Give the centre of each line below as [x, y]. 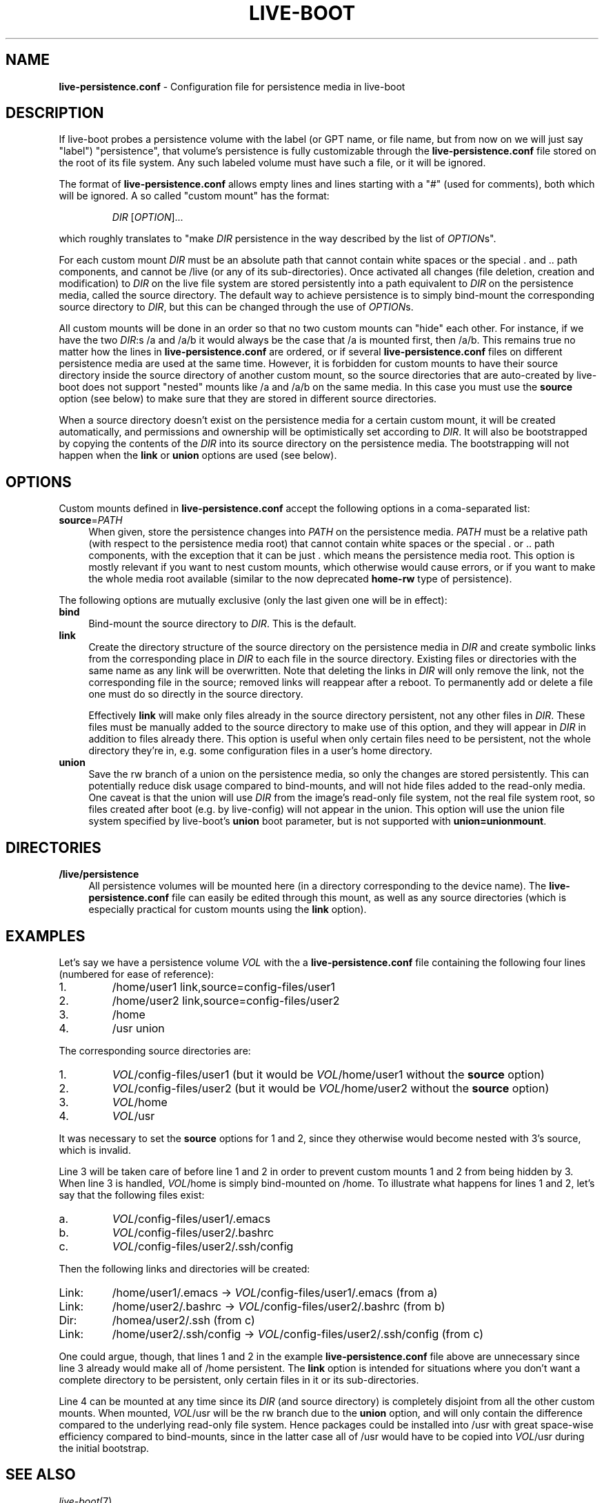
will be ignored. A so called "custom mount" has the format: [194, 196]
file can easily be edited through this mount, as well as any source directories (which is [369, 898]
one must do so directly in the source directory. [196, 694]
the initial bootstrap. [104, 1448]
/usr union [138, 1028]
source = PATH [91, 520]
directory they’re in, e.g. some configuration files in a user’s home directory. [261, 751]
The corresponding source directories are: [155, 1050]
